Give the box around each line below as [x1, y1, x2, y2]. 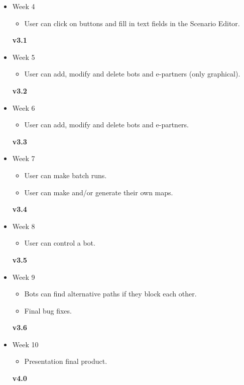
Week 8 [12, 220, 35, 231]
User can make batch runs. [24, 170, 107, 180]
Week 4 [12, 1, 35, 11]
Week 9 [12, 271, 35, 282]
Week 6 [12, 102, 35, 113]
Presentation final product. [24, 356, 107, 366]
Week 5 [12, 51, 35, 62]
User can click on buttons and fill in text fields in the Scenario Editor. [24, 18, 240, 28]
